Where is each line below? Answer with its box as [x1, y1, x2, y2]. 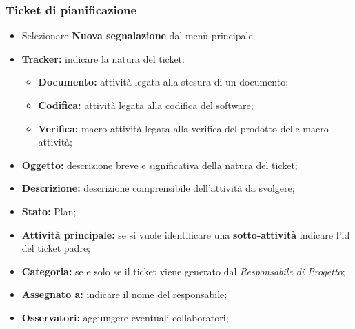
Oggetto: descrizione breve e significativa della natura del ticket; [21, 157, 298, 172]
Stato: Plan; [21, 203, 77, 218]
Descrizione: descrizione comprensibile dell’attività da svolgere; [21, 181, 295, 195]
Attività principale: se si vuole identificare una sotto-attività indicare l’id [21, 227, 350, 241]
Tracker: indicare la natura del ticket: [21, 51, 185, 66]
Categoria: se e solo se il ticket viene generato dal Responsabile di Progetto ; [21, 263, 345, 278]
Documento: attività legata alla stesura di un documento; [38, 74, 289, 89]
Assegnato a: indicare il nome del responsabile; [21, 287, 227, 301]
